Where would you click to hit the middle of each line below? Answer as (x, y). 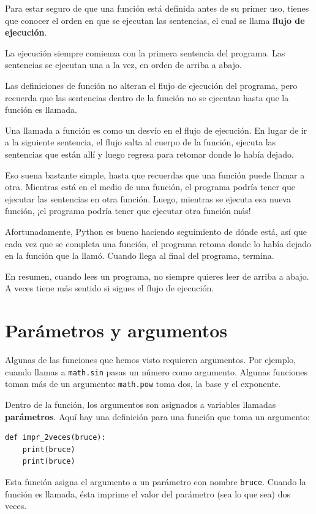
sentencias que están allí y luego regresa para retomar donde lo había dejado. (149, 154)
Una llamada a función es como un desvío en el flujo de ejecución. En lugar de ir (156, 130)
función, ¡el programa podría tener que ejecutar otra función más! (128, 211)
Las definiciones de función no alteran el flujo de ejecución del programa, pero (151, 85)
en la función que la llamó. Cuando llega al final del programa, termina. (140, 255)
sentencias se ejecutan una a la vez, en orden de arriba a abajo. (123, 65)
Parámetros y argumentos (116, 330)
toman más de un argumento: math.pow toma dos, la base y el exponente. (143, 384)
